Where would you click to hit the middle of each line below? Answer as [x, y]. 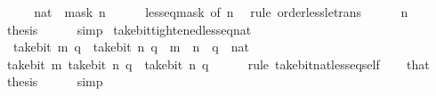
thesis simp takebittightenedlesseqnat [129, 29]
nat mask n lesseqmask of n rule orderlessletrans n [221, 12]
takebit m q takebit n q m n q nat [131, 47]
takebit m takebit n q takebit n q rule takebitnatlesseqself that [218, 64]
